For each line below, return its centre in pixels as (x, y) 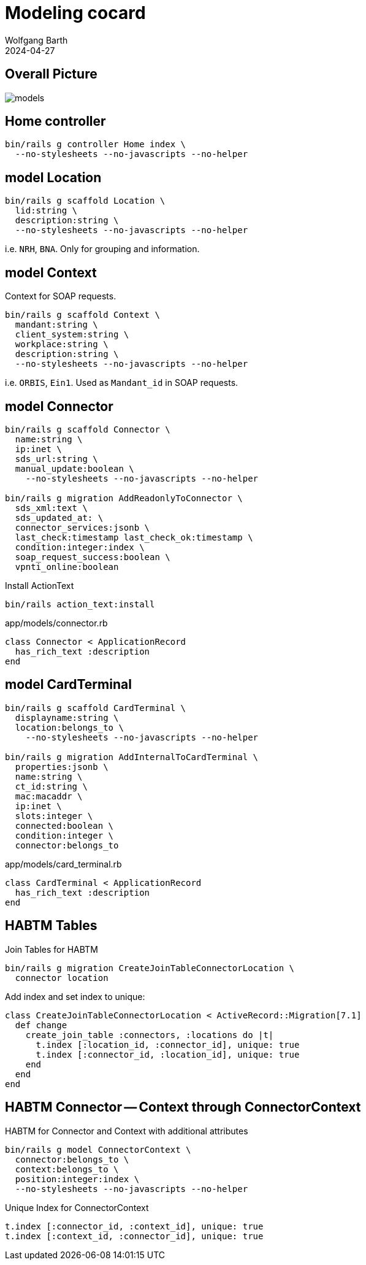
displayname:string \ (67, 717)
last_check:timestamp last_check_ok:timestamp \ (134, 537)
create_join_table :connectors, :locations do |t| (150, 1035)
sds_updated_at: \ (59, 517)
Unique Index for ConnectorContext (77, 1207)
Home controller (55, 121)
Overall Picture (51, 74)
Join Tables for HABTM (51, 949)
